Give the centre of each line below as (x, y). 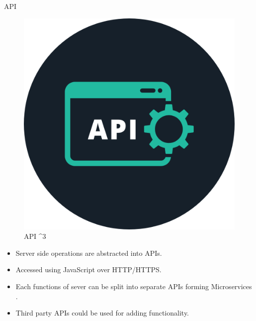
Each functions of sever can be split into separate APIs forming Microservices (134, 286)
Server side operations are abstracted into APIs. (89, 253)
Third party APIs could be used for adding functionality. (102, 313)
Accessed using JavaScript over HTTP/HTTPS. (88, 269)
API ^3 (35, 236)
